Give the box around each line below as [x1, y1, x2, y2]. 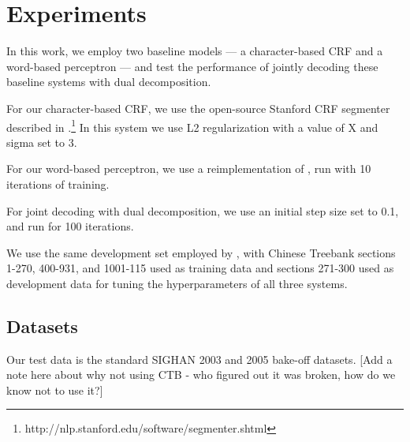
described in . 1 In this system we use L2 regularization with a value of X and [6, 116, 378, 135]
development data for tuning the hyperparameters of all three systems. [6, 275, 348, 291]
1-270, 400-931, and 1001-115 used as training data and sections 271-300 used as [6, 260, 394, 276]
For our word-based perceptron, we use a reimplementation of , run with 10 [6, 160, 371, 177]
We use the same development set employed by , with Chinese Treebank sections [6, 244, 396, 260]
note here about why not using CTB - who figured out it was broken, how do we [6, 366, 396, 383]
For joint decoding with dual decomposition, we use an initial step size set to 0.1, [6, 202, 399, 219]
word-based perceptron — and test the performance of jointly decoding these [6, 58, 378, 74]
